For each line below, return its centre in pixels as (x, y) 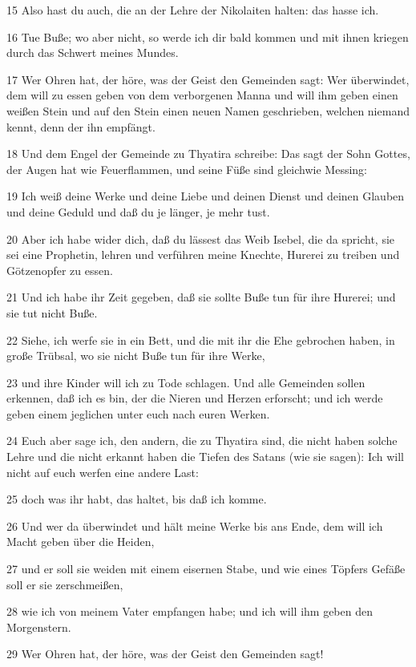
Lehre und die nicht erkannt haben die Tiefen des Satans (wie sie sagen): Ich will (206, 457)
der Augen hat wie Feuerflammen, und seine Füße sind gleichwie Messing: (187, 169)
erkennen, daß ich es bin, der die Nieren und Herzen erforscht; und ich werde (195, 398)
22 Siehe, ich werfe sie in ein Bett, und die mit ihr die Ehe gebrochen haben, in (201, 340)
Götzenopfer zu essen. (60, 270)
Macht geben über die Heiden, (81, 542)
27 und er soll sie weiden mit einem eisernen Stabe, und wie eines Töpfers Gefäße (206, 569)
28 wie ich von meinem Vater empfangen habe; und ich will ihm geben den (190, 611)
